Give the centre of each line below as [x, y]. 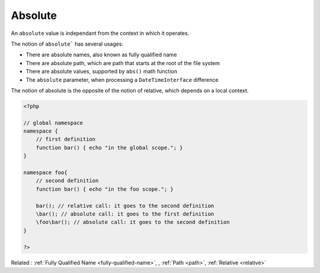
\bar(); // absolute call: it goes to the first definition [125, 214]
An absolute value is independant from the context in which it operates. [100, 33]
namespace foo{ [45, 173]
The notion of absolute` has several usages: [67, 44]
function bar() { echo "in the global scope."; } [109, 147]
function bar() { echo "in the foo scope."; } [105, 189]
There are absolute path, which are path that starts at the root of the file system [123, 63]
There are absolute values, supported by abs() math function [102, 72]
